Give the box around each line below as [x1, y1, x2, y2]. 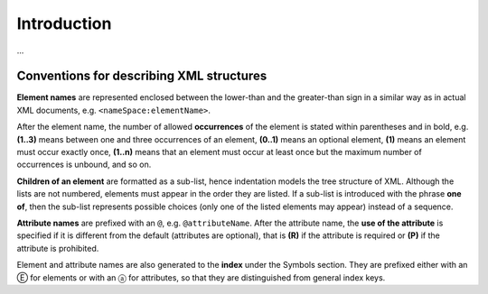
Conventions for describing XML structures [16, 69, 267, 84]
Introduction [16, 14, 112, 33]
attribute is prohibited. [16, 243, 99, 253]
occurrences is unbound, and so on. [16, 159, 152, 170]
